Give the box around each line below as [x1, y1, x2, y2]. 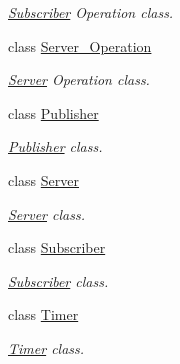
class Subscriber [8, 237, 106, 258]
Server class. [8, 203, 85, 224]
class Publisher [8, 102, 99, 123]
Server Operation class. [8, 69, 150, 90]
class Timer [8, 304, 79, 325]
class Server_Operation [8, 35, 152, 56]
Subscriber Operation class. [8, 2, 174, 22]
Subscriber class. [8, 270, 109, 291]
